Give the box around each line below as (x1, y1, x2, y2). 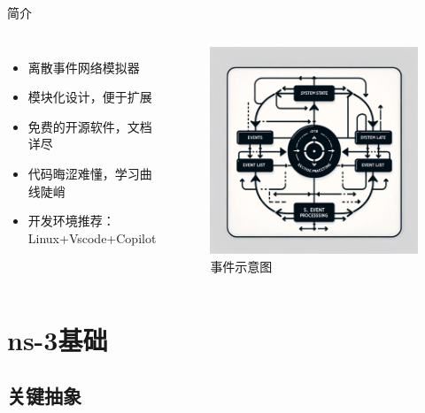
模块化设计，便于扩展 (27, 88, 152, 106)
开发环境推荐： (27, 211, 115, 230)
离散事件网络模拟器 (27, 57, 140, 76)
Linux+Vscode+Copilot (27, 228, 157, 247)
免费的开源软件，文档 (27, 117, 152, 135)
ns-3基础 (7, 321, 108, 357)
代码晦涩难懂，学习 (27, 164, 140, 182)
